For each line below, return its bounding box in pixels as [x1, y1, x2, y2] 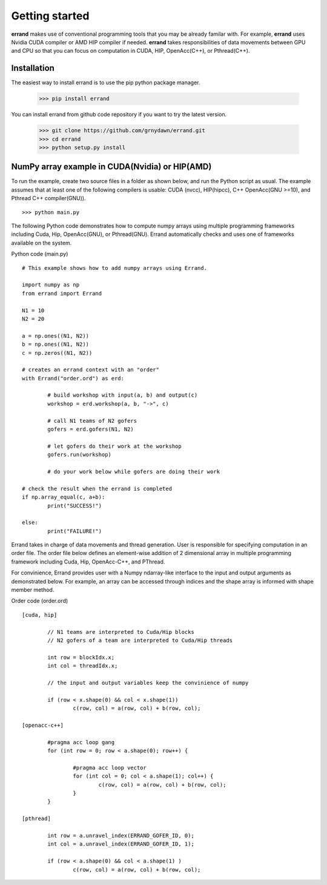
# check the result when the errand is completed [22, 485, 173, 492]
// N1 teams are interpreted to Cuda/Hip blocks [47, 628, 195, 635]
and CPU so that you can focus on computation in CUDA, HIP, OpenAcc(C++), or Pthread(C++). [11, 47, 250, 55]
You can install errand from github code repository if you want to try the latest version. [11, 111, 227, 118]
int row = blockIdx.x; [47, 654, 115, 661]
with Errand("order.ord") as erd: [22, 375, 124, 382]
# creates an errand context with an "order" [22, 366, 160, 373]
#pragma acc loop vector [73, 764, 147, 771]
